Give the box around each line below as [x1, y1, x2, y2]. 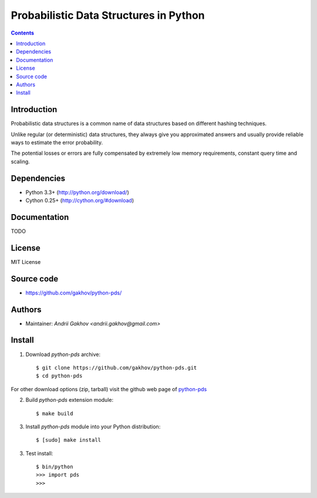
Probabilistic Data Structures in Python [11, 9, 205, 22]
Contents [11, 29, 35, 36]
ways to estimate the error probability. [11, 138, 103, 146]
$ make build [36, 410, 73, 416]
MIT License [11, 258, 41, 265]
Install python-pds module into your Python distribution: [25, 423, 161, 430]
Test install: [25, 449, 53, 457]
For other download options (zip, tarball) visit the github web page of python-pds [11, 385, 207, 392]
